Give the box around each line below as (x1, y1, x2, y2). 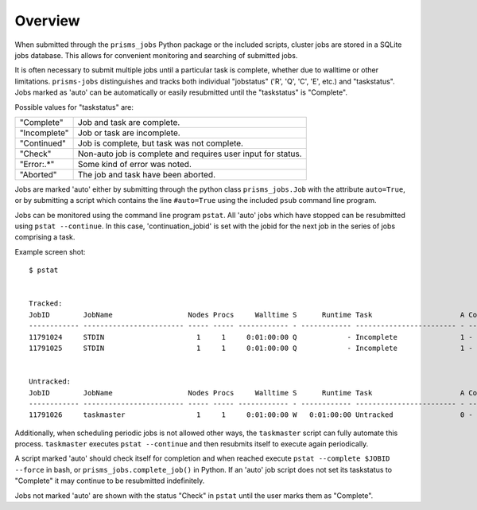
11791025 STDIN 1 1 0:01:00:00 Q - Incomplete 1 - (29, 343, 473, 352)
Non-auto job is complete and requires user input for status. (77, 148, 302, 159)
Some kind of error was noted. (77, 158, 192, 169)
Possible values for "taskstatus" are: (14, 102, 134, 111)
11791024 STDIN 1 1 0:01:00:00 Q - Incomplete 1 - (29, 333, 473, 341)
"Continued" (19, 138, 67, 149)
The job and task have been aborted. (77, 169, 216, 180)
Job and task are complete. (77, 116, 180, 127)
